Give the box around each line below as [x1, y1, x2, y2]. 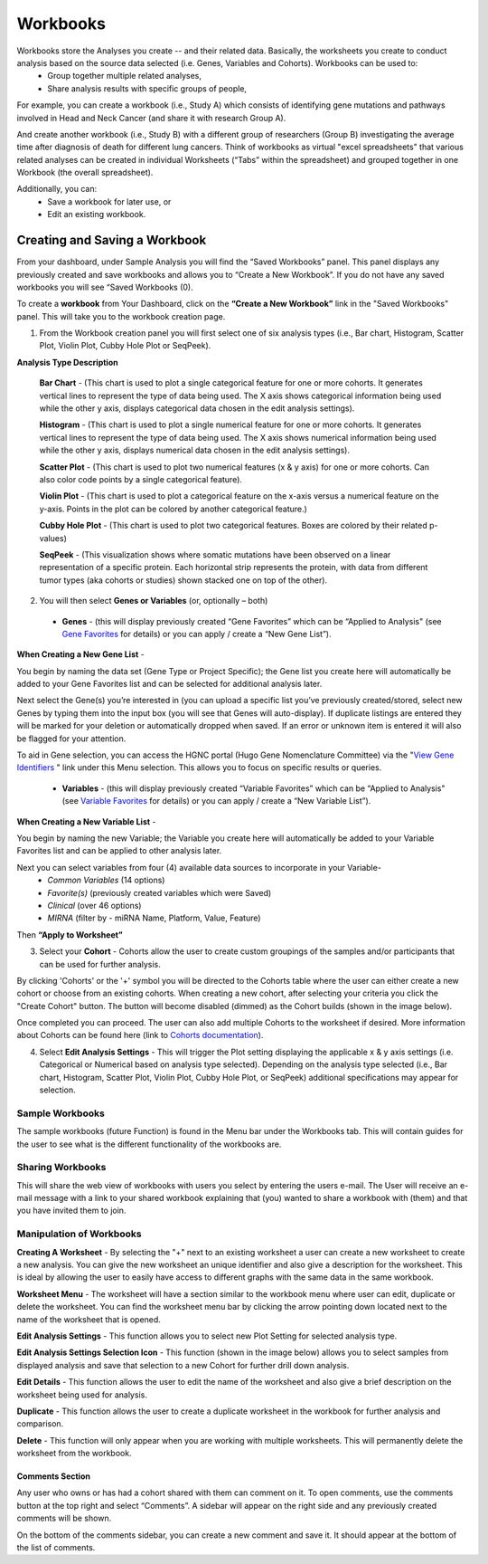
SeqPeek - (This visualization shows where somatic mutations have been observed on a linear [39, 548, 391, 560]
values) [39, 532, 67, 543]
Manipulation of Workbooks [16, 1227, 142, 1240]
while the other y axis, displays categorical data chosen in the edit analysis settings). [39, 403, 355, 414]
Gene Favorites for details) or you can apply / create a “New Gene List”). [61, 628, 332, 639]
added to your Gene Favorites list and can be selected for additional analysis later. [16, 679, 323, 690]
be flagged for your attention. [16, 733, 127, 744]
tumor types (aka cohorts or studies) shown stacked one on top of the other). [39, 575, 328, 586]
